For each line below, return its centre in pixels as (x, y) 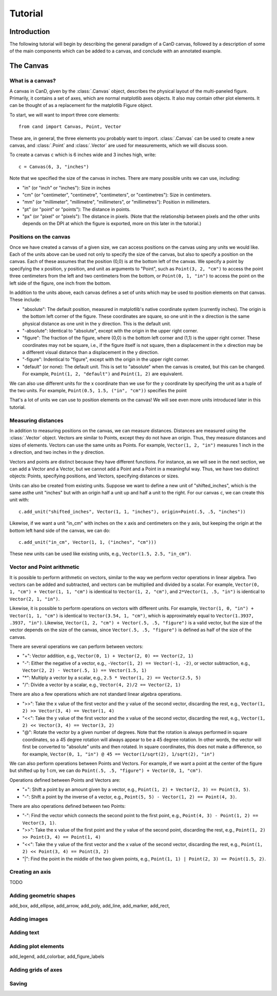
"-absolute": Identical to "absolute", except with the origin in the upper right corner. (110, 330)
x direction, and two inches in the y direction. (57, 452)
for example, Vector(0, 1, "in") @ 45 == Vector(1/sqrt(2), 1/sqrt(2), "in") (119, 754)
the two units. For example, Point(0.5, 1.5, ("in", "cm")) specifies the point (98, 391)
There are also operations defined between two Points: (67, 806)
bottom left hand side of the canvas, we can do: (60, 530)
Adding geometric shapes (42, 895)
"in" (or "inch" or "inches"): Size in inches (66, 188)
